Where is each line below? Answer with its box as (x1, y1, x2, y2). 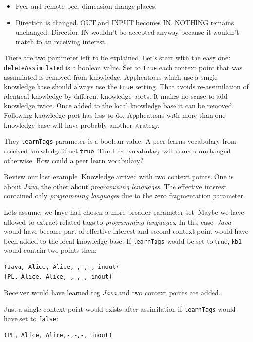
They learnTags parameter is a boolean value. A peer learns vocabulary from (4, 136, 236, 146)
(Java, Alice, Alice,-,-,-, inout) (4, 263, 119, 270)
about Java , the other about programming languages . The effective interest (4, 181, 227, 191)
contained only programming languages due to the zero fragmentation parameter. (4, 190, 245, 201)
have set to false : (4, 313, 58, 323)
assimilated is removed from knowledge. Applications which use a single (4, 72, 218, 82)
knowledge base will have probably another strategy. (4, 119, 160, 130)
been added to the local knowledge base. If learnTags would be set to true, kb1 (4, 235, 242, 246)
